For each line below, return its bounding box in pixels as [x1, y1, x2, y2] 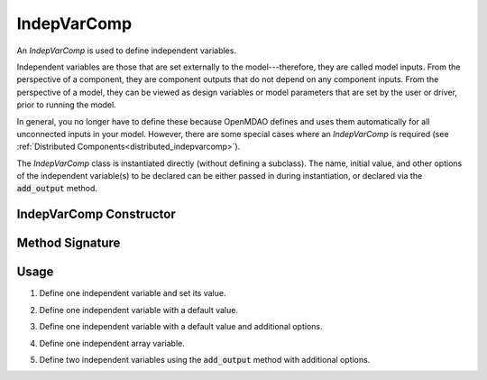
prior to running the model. [16, 99, 116, 110]
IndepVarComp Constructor [16, 207, 176, 222]
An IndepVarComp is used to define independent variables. [16, 45, 236, 56]
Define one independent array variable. [39, 338, 185, 348]
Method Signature [16, 236, 121, 251]
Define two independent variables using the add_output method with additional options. [39, 354, 371, 365]
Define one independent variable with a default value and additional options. [39, 321, 323, 332]
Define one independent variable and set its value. [39, 288, 226, 299]
